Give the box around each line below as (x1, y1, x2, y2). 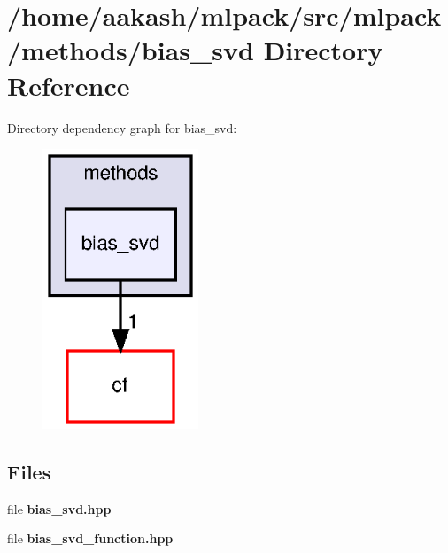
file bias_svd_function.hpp (7, 529, 174, 548)
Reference (7, 66, 130, 103)
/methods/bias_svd (7, 32, 254, 68)
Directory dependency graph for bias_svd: (7, 118, 237, 136)
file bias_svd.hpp (7, 499, 112, 518)
